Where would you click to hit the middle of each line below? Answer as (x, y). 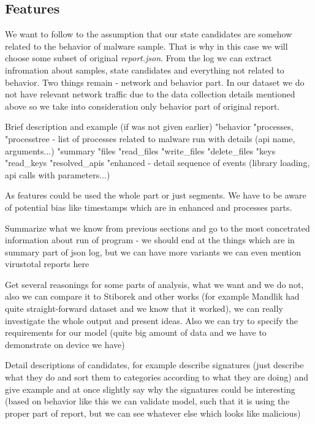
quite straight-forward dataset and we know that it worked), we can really (144, 309)
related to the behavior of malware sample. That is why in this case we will (146, 46)
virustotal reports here (47, 264)
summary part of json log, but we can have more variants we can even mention (153, 252)
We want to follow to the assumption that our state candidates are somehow (149, 34)
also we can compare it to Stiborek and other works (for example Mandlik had (152, 296)
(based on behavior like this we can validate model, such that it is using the (147, 401)
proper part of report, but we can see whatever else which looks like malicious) (153, 413)
